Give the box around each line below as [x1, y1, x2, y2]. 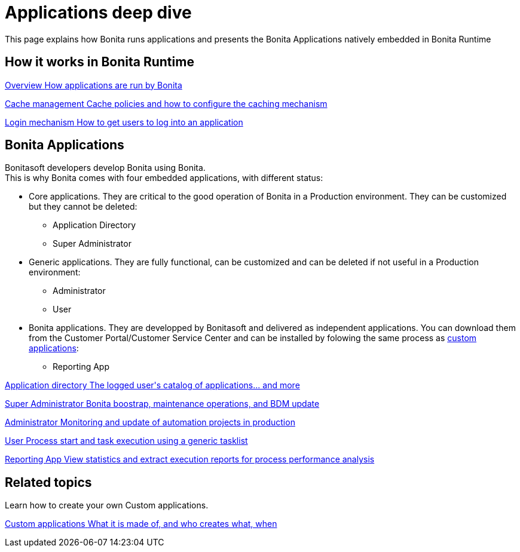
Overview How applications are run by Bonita [5, 79, 182, 90]
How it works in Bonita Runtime [5, 54, 194, 70]
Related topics [5, 474, 92, 490]
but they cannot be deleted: [29, 201, 137, 212]
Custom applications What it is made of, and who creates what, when [5, 519, 277, 529]
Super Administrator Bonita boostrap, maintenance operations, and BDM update [5, 398, 320, 409]
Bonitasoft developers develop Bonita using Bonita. [5, 162, 206, 173]
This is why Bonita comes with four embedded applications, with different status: [5, 173, 323, 183]
